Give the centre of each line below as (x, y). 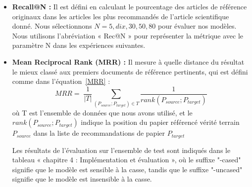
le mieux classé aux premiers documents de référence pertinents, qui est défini (130, 71)
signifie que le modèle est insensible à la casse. (82, 179)
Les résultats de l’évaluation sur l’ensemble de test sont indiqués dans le (121, 150)
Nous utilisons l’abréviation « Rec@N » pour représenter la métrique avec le (128, 35)
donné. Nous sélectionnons (52, 26)
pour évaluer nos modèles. (197, 26)
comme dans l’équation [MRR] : (61, 81)
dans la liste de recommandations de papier (99, 133)
